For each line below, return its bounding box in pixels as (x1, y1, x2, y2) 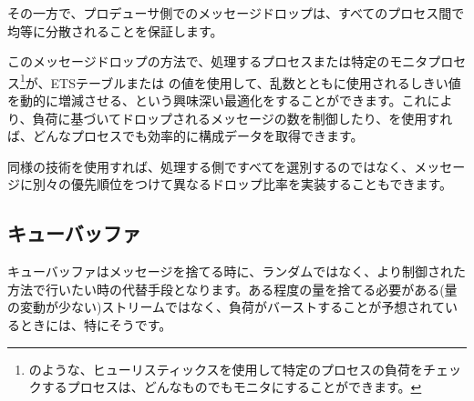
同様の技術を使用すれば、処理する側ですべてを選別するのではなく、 (7, 156, 415, 175)
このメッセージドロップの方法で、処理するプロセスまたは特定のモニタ (7, 52, 428, 71)
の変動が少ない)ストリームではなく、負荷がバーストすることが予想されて (7, 297, 445, 316)
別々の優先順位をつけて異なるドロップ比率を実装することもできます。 (32, 175, 453, 194)
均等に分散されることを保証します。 (7, 21, 223, 40)
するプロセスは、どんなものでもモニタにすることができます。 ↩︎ (41, 377, 422, 396)
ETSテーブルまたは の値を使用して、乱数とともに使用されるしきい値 (50, 73, 461, 92)
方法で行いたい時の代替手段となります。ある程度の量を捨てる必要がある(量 (7, 279, 458, 298)
